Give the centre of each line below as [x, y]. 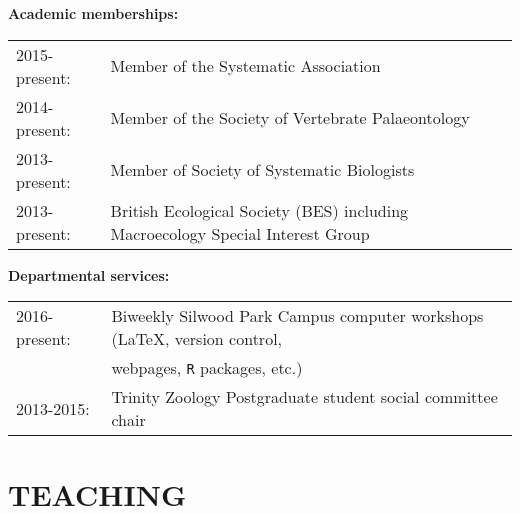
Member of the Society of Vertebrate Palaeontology [290, 118]
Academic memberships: [93, 13]
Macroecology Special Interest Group [240, 233]
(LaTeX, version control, [197, 339]
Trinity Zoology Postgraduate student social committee [304, 397]
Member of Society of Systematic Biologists [262, 170]
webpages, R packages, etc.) [207, 368]
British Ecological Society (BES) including [259, 210]
